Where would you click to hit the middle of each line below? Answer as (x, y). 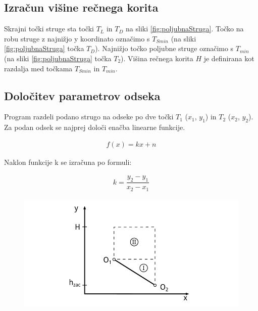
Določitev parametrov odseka (82, 95)
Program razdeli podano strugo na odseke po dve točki (89, 117)
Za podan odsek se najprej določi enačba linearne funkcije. (95, 127)
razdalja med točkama (38, 68)
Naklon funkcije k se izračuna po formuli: (68, 162)
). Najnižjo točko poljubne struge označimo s (164, 48)
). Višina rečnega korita (157, 58)
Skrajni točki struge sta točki (49, 29)
